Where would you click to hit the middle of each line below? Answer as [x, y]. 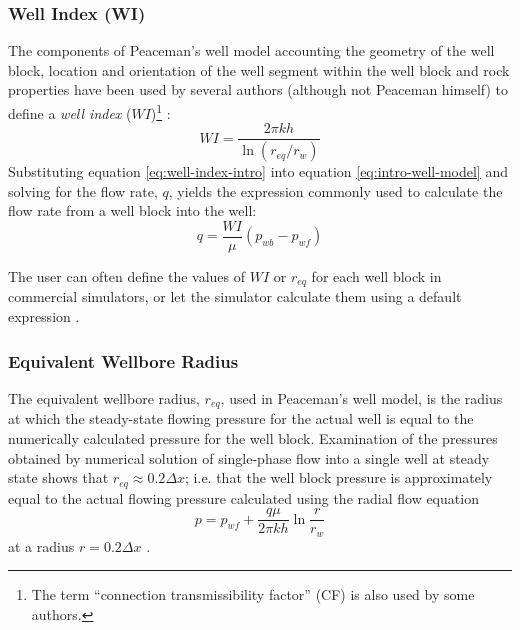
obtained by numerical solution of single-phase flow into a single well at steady [249, 457]
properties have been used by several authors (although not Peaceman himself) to [258, 89]
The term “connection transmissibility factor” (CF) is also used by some [253, 594]
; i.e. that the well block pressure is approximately [339, 477]
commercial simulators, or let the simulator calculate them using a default [235, 296]
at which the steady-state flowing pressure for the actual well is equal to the [241, 418]
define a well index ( [70, 112]
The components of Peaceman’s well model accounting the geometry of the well [251, 50]
